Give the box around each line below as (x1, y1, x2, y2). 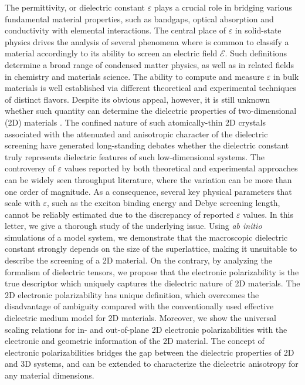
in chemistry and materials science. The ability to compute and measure (5, 70, 265, 82)
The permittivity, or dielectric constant (5, 1, 145, 13)
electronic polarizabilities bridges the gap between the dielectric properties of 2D (5, 346, 294, 358)
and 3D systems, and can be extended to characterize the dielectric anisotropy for (5, 357, 299, 370)
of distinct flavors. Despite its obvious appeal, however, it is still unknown (5, 93, 270, 105)
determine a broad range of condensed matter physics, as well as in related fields (5, 58, 294, 70)
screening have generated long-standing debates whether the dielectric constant (5, 139, 289, 151)
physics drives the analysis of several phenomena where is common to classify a (5, 35, 289, 48)
